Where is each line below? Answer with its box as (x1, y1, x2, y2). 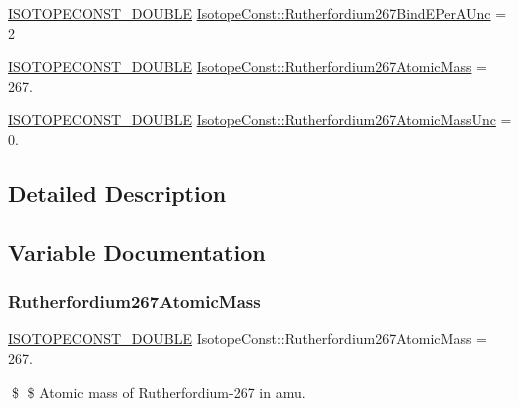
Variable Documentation (8, 236, 266, 267)
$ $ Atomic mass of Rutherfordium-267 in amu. (11, 381, 306, 402)
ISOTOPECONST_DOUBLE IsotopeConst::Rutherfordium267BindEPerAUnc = (8, 3, 507, 23)
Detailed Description (8, 177, 227, 208)
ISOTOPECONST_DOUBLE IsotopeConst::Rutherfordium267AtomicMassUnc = (8, 109, 512, 130)
